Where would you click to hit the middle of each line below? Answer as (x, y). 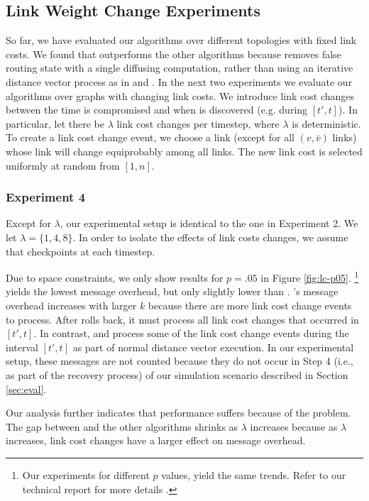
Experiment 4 (46, 197)
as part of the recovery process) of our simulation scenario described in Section (177, 374)
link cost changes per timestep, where (198, 123)
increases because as (294, 426)
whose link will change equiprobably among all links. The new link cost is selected (184, 151)
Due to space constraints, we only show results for (115, 277)
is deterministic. (326, 123)
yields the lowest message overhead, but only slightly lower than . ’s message (172, 291)
